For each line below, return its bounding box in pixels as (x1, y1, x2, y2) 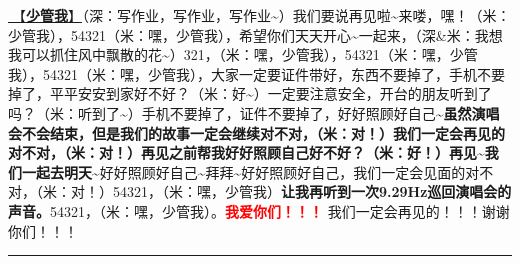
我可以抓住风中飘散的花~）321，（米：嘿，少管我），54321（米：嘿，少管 (8, 44, 478, 65)
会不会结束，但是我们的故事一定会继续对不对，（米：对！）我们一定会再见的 (8, 122, 505, 143)
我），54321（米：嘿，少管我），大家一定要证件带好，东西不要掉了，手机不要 (8, 63, 505, 84)
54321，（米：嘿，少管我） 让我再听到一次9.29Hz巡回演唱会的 (112, 181, 512, 202)
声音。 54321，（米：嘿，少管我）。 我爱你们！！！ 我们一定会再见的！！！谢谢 (8, 200, 510, 221)
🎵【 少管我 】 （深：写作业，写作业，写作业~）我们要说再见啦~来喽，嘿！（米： (8, 5, 511, 25)
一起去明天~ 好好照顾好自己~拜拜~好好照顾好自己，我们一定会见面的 (21, 161, 466, 182)
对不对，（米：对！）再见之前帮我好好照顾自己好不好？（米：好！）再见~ (8, 142, 485, 163)
